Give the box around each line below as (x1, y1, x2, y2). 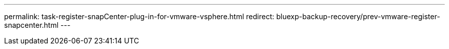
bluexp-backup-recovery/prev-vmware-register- (276, 12, 440, 21)
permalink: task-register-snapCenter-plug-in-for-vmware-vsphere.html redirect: (4, 12, 274, 21)
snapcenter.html (4, 21, 59, 29)
